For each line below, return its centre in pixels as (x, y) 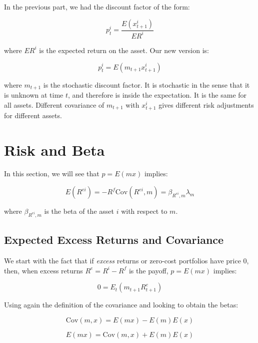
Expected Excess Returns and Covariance (114, 240)
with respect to (144, 211)
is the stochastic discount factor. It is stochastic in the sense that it (146, 84)
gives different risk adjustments (206, 104)
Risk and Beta (54, 149)
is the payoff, (148, 270)
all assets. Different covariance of (54, 104)
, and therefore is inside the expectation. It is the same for (157, 95)
